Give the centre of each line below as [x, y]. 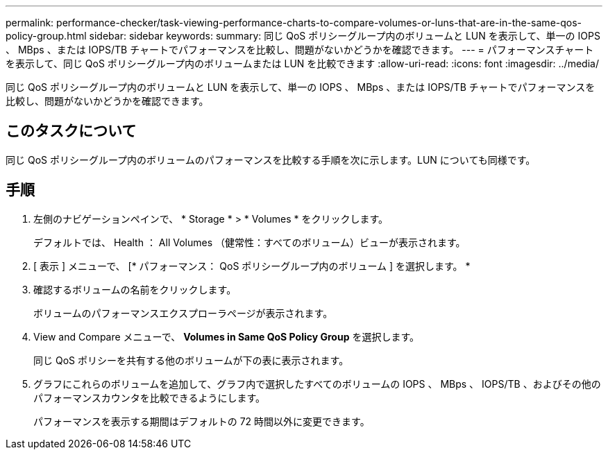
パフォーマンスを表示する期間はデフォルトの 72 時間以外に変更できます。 [202, 421]
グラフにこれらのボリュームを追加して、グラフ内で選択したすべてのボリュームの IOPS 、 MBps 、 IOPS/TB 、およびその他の [317, 384]
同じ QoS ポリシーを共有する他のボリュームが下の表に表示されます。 [191, 360]
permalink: [30, 23]
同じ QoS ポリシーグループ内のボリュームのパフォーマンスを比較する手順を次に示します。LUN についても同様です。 [271, 160]
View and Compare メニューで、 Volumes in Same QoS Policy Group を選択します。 [226, 336]
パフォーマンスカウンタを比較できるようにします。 [150, 397]
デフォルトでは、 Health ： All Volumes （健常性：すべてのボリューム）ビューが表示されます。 [250, 242]
